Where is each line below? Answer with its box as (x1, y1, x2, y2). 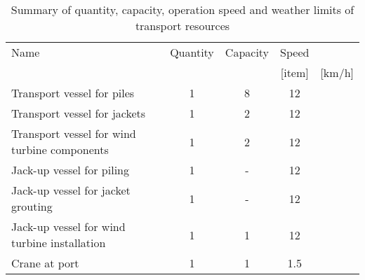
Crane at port (11, 255, 79, 271)
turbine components (11, 141, 109, 157)
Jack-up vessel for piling (11, 162, 130, 178)
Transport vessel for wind (11, 125, 136, 141)
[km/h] (320, 64, 354, 80)
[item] (280, 64, 309, 80)
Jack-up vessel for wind (11, 218, 126, 234)
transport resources (135, 17, 230, 34)
